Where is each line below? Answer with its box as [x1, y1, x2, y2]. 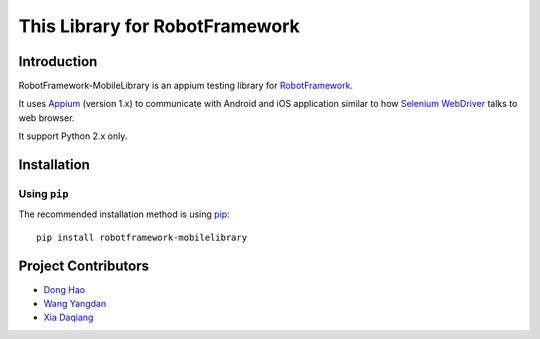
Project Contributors [18, 257, 150, 274]
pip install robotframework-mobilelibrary [36, 231, 248, 243]
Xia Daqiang [43, 311, 94, 324]
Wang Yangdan [43, 298, 107, 310]
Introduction [18, 53, 98, 70]
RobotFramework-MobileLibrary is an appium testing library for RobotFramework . [18, 80, 354, 92]
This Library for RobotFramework [18, 15, 300, 37]
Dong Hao [43, 283, 85, 295]
